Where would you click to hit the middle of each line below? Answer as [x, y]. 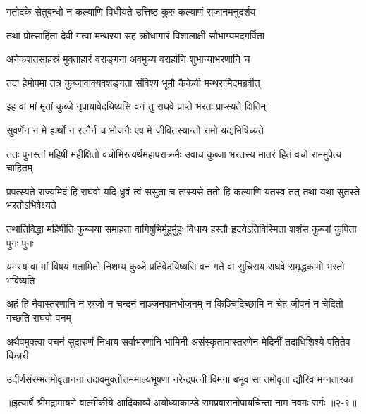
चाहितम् [19, 168]
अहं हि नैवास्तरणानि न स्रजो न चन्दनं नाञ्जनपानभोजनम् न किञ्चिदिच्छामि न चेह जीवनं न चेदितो [175, 304]
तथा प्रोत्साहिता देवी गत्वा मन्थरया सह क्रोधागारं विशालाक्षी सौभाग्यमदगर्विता [135, 35]
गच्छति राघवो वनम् [39, 317]
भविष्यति [21, 280]
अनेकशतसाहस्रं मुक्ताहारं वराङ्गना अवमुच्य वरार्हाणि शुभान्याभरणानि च [128, 59]
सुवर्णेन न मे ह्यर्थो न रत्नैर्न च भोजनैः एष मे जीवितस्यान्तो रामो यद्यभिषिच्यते [135, 129]
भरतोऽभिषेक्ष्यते [31, 205]
